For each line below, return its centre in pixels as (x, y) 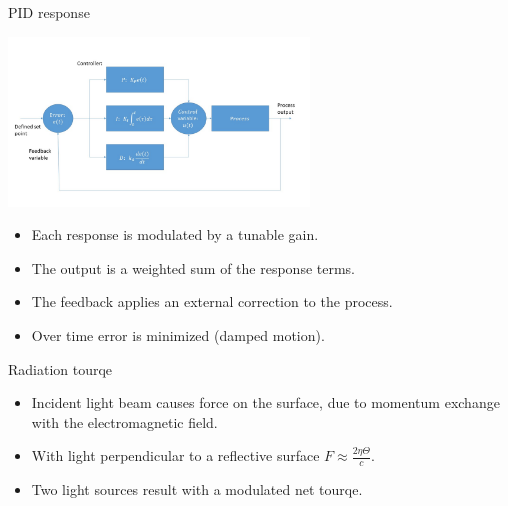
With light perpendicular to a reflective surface (175, 455)
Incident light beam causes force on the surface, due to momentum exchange (265, 402)
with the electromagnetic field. (124, 421)
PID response (49, 12)
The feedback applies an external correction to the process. (212, 301)
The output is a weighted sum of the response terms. (193, 267)
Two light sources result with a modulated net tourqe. (197, 489)
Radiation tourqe (60, 368)
